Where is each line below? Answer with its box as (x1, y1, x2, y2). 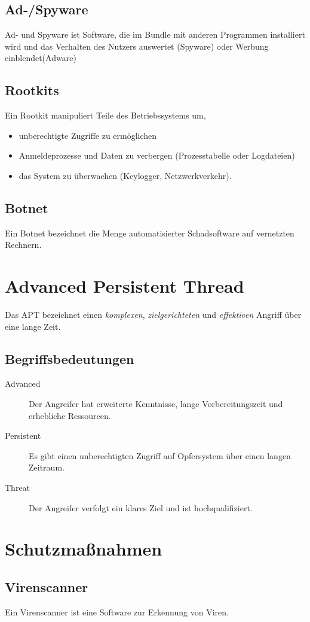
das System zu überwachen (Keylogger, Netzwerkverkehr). (19, 169, 232, 181)
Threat (5, 481, 30, 494)
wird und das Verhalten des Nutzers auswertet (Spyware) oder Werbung (5, 40, 269, 52)
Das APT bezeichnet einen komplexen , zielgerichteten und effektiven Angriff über (5, 308, 302, 321)
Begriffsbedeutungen (5, 349, 134, 368)
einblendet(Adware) (5, 51, 76, 64)
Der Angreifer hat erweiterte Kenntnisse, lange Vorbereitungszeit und (29, 398, 283, 410)
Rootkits (5, 81, 59, 99)
